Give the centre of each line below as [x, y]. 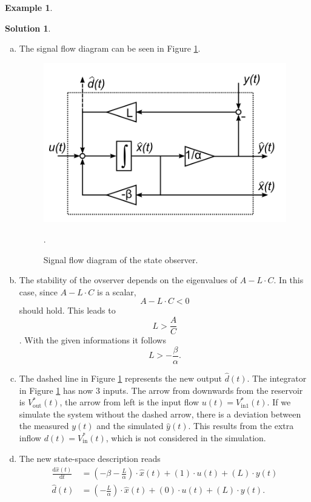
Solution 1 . [28, 28]
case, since [38, 291]
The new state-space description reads [90, 458]
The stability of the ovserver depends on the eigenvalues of [128, 280]
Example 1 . [29, 7]
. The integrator [277, 378]
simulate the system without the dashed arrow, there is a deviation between [160, 414]
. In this [289, 280]
